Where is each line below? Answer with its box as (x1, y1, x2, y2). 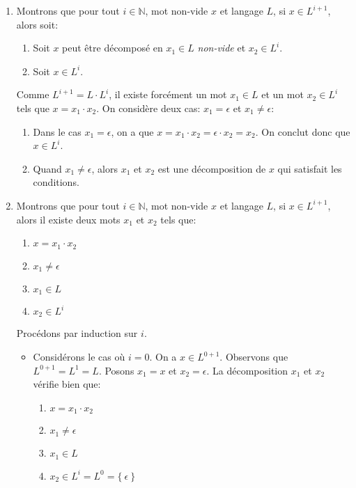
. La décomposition (206, 363, 288, 377)
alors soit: (16, 17, 59, 31)
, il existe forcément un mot (109, 87, 227, 102)
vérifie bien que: (33, 377, 101, 391)
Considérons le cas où (33, 349, 125, 364)
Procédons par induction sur (16, 326, 138, 340)
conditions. (33, 175, 79, 189)
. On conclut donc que (255, 124, 350, 139)
